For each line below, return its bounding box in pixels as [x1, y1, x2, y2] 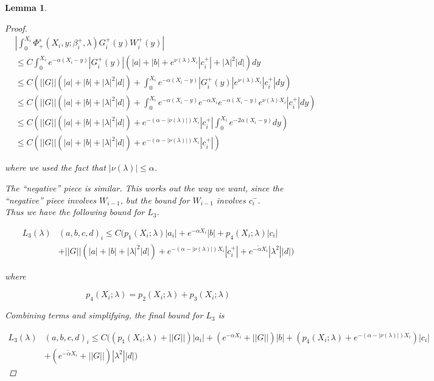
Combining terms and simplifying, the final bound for [5, 309, 203, 321]
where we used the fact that [5, 161, 106, 174]
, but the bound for [120, 193, 190, 206]
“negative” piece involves [5, 193, 97, 206]
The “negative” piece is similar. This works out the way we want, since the [5, 181, 284, 194]
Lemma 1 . [5, 1, 47, 13]
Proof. [5, 21, 27, 34]
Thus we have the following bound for [5, 205, 145, 218]
